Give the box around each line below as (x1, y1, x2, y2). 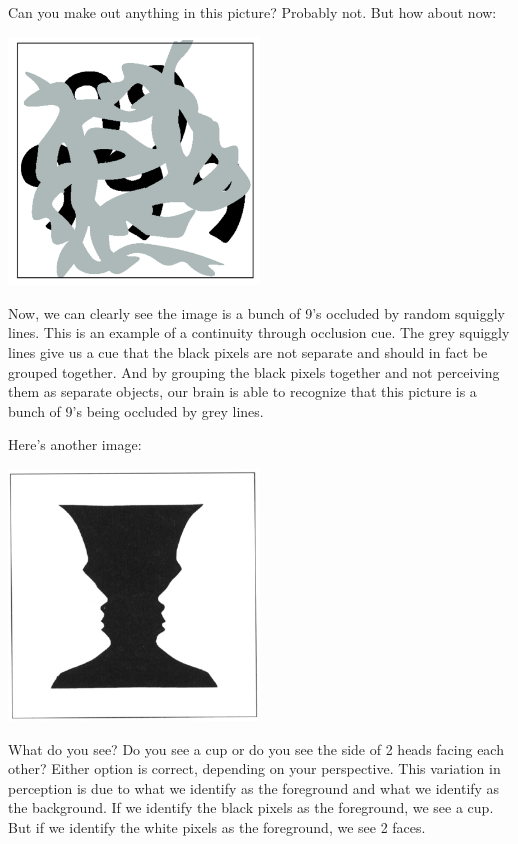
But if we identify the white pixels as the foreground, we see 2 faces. (8, 816, 426, 837)
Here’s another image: (8, 434, 142, 455)
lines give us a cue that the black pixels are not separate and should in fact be (8, 342, 488, 362)
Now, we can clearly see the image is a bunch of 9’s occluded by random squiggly (8, 302, 505, 323)
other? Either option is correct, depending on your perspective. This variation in (8, 758, 501, 779)
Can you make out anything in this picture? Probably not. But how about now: (8, 2, 497, 22)
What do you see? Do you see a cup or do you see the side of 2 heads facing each (8, 738, 504, 759)
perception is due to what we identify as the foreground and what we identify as (8, 777, 500, 798)
